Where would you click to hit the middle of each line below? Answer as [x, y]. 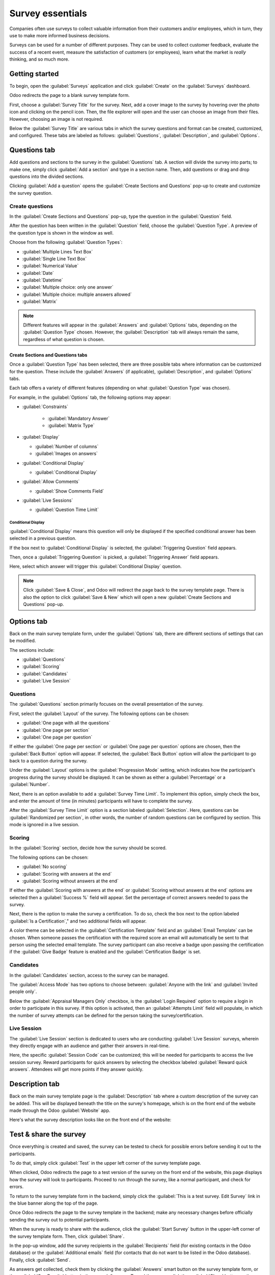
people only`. [23, 991]
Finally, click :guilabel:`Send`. [40, 1260]
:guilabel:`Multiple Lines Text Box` [58, 251]
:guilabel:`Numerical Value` [50, 266]
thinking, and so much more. [39, 59]
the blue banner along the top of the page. [54, 1203]
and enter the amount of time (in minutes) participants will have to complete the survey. [101, 801]
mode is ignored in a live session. [44, 825]
